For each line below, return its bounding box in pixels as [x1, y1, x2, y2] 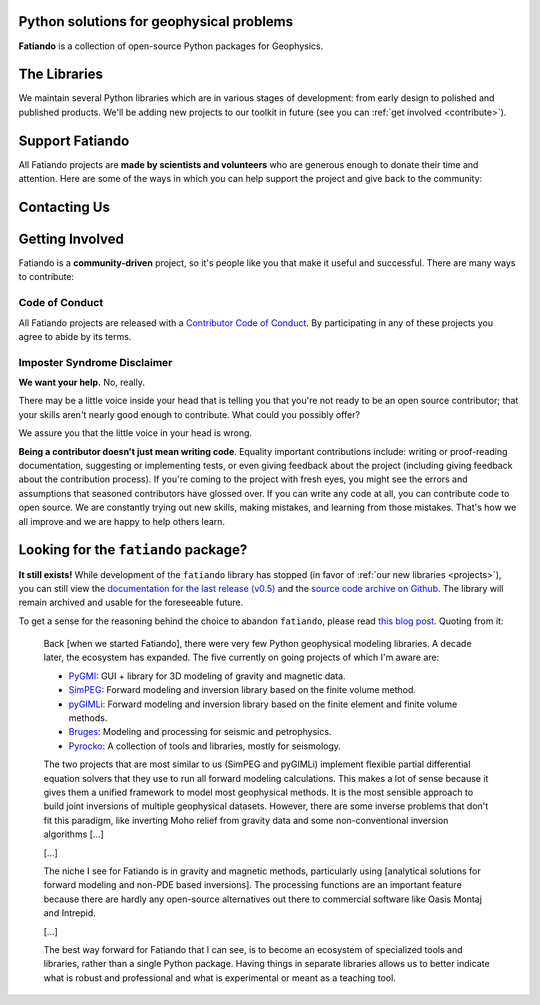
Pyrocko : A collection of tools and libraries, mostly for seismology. [68, 740, 342, 752]
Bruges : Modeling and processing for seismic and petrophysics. [68, 726, 332, 738]
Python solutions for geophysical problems [18, 13, 294, 30]
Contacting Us [18, 198, 110, 215]
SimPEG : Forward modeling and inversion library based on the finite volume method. [68, 684, 417, 696]
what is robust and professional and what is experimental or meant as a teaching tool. [43, 971, 397, 984]
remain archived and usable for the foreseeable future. [18, 596, 244, 609]
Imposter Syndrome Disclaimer [18, 355, 173, 369]
